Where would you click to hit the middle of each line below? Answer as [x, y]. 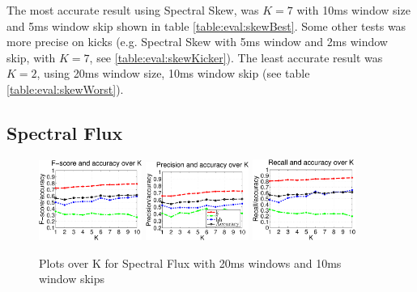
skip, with [31, 57]
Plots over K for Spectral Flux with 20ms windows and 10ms [190, 262]
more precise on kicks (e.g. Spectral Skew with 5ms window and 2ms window [197, 42]
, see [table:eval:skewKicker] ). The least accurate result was [236, 57]
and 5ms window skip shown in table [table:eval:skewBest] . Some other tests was [206, 25]
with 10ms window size [353, 10]
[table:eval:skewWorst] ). [65, 89]
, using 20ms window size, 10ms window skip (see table [173, 73]
